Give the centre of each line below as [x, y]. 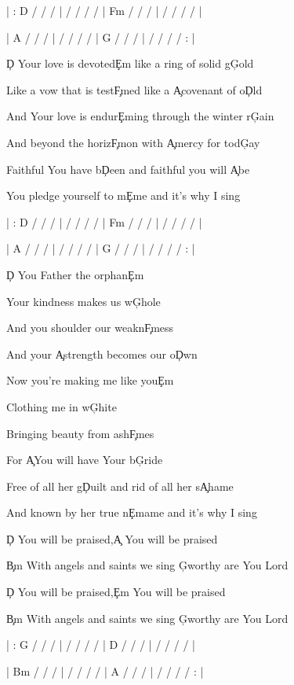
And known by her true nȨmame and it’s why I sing [132, 512]
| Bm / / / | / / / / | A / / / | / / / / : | [105, 670]
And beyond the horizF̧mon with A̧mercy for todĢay [133, 142]
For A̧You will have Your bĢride [85, 460]
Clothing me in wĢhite [62, 406]
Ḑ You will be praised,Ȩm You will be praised [116, 592]
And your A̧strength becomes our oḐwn [102, 354]
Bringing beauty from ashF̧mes [80, 433]
